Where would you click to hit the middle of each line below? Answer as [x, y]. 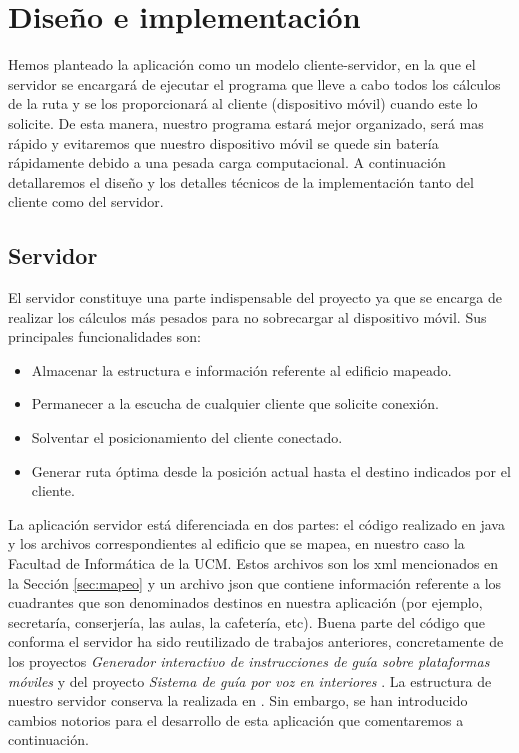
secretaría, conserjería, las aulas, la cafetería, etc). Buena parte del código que [247, 621]
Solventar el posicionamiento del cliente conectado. [187, 437]
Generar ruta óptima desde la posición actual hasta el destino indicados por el [271, 470]
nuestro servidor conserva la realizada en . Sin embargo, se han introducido [238, 700]
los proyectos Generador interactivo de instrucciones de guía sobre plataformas [249, 660]
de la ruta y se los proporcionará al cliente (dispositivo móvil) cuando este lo [243, 103]
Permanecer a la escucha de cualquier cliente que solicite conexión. [235, 403]
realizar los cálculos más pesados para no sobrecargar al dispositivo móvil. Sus [247, 316]
